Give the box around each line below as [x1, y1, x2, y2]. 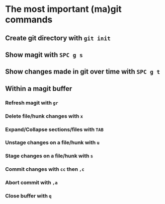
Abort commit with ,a [5, 179, 58, 186]
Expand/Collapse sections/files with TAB [5, 126, 104, 133]
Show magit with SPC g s [5, 51, 83, 59]
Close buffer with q [5, 193, 52, 200]
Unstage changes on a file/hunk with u [5, 139, 100, 146]
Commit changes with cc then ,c [5, 166, 84, 173]
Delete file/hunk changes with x [5, 113, 83, 120]
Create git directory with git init [5, 34, 111, 42]
